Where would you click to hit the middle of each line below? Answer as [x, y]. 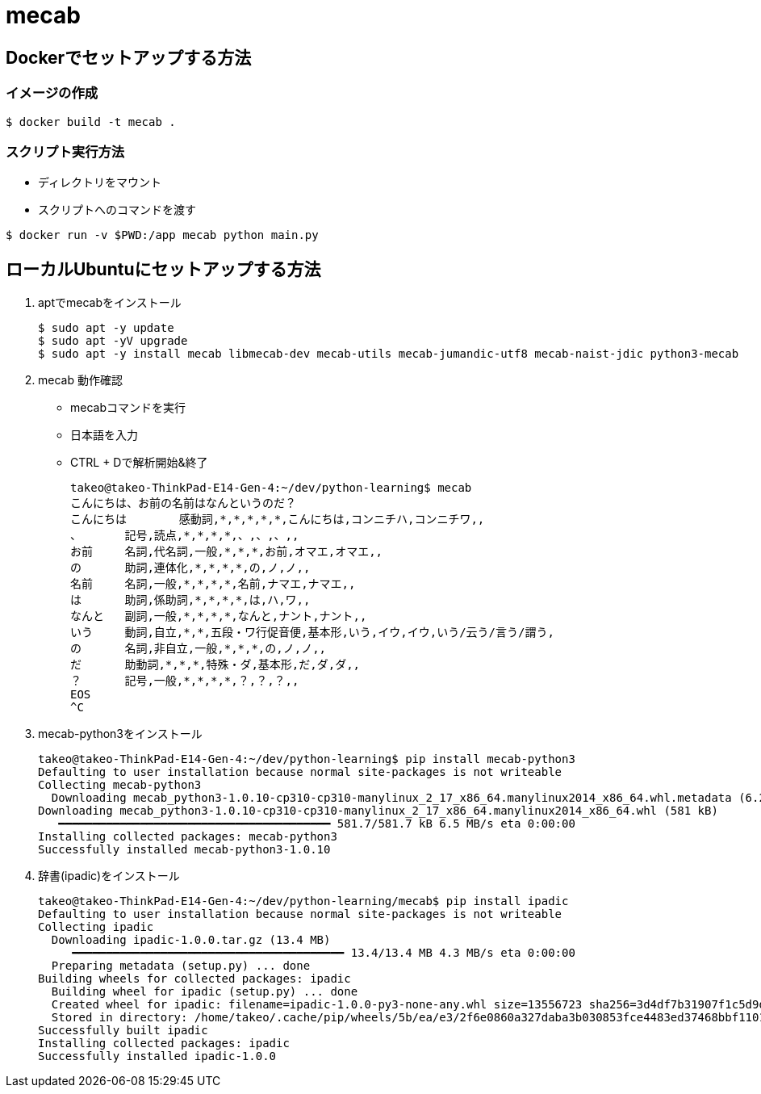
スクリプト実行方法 [65, 151]
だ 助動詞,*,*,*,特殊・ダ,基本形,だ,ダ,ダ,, [215, 665]
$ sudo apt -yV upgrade [113, 341]
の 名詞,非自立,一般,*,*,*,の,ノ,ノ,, [199, 649]
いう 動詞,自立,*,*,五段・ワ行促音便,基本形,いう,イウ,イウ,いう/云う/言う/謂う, [312, 633]
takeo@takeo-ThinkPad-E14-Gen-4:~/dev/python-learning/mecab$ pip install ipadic [303, 901]
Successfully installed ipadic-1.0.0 [157, 1056]
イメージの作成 [52, 93]
